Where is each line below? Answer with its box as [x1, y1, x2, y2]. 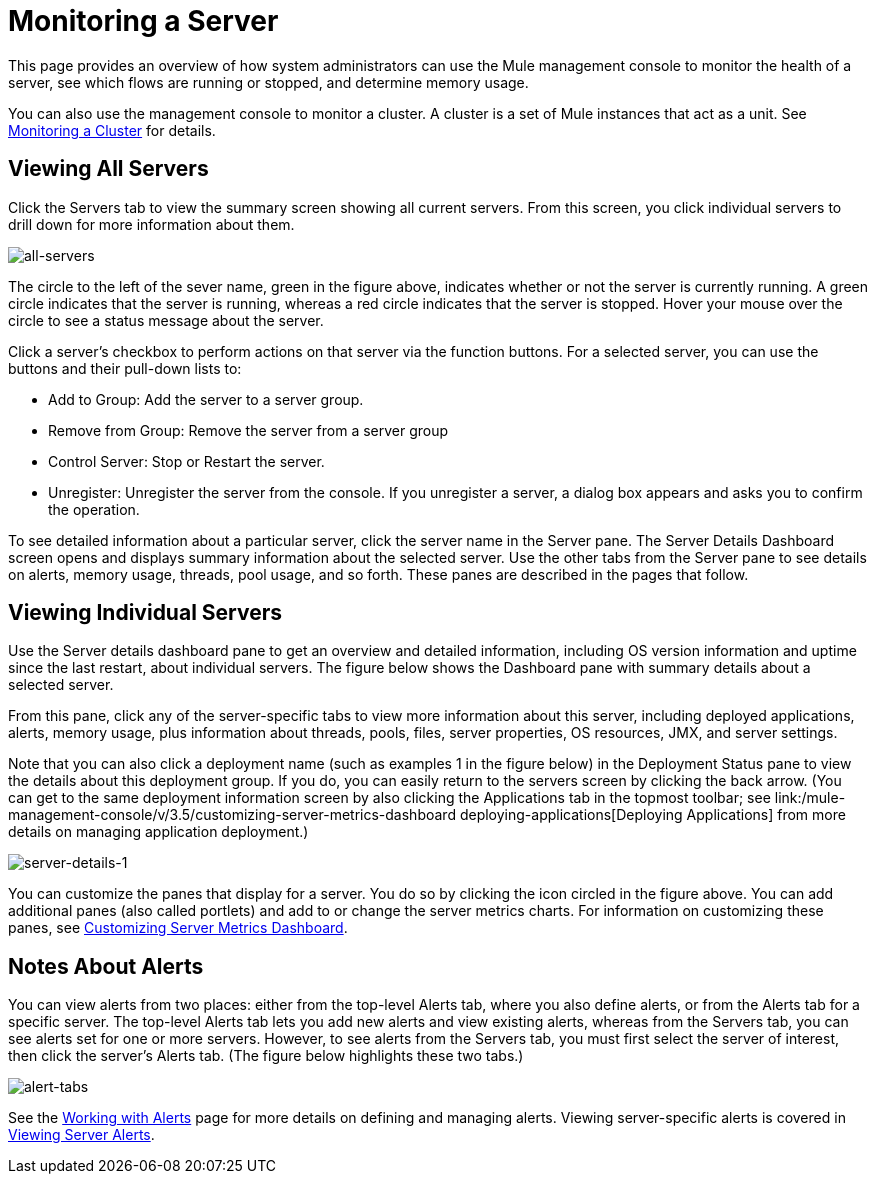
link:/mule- [774, 789, 846, 807]
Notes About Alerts [8, 953, 204, 979]
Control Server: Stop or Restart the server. [48, 452, 325, 470]
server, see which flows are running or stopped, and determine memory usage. [8, 73, 529, 91]
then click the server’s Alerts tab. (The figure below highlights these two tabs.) [8, 1047, 524, 1065]
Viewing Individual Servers [8, 600, 282, 626]
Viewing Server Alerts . [8, 1126, 155, 1144]
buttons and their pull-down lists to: [8, 359, 242, 377]
